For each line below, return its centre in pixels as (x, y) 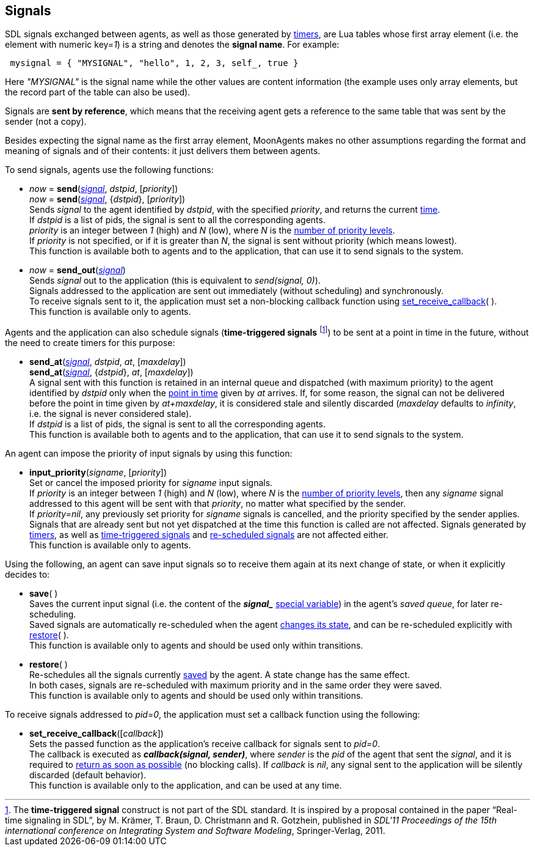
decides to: (27, 575)
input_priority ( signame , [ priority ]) (98, 473)
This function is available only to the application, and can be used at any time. (186, 786)
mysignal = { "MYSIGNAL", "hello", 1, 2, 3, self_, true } (154, 63)
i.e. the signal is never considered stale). (111, 414)
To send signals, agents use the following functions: (109, 170)
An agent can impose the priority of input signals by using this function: (149, 454)
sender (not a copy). (46, 122)
